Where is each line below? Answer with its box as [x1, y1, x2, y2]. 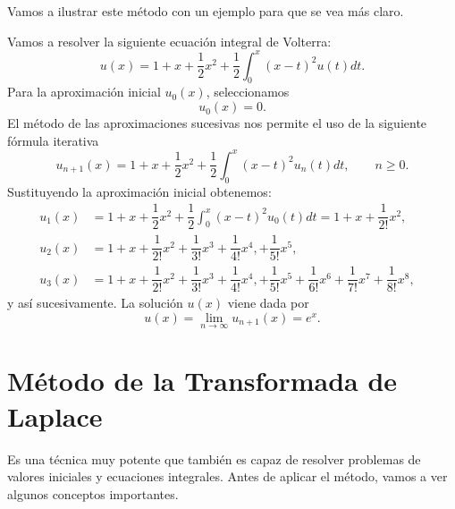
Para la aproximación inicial [7, 82, 161, 101]
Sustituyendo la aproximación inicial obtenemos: [7, 182, 272, 200]
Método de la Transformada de [7, 362, 398, 399]
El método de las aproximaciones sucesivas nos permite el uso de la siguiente [7, 114, 427, 132]
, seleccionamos [206, 82, 290, 101]
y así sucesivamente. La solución [7, 293, 183, 312]
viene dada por [227, 293, 309, 312]
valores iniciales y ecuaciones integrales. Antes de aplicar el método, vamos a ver [7, 467, 448, 486]
